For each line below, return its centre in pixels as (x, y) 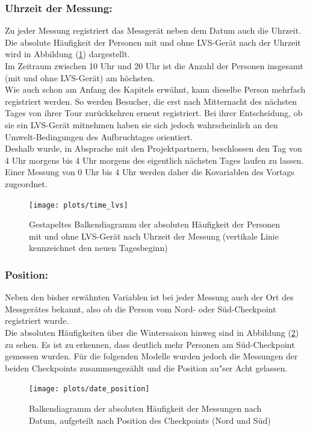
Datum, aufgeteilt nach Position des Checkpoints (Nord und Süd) (150, 420)
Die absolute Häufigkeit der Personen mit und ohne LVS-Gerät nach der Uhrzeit (153, 42)
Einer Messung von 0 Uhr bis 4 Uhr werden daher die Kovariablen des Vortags (150, 172)
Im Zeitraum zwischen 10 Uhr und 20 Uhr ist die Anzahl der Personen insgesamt (154, 66)
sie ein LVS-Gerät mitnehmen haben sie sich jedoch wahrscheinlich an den (141, 124)
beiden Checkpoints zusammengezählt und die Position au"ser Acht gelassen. (146, 367)
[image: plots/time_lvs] (79, 205)
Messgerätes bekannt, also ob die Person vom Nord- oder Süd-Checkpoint (141, 309)
